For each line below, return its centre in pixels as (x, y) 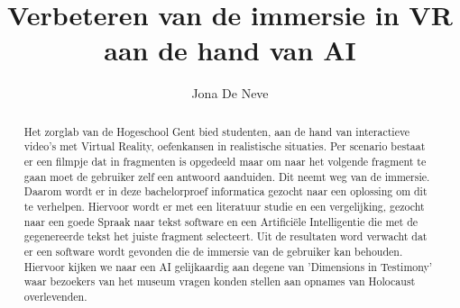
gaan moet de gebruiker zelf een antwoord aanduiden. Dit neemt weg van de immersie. (227, 176)
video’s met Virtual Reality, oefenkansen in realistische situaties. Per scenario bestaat (225, 146)
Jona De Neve (230, 93)
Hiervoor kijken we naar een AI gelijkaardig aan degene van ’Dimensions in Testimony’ (228, 266)
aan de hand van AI (230, 50)
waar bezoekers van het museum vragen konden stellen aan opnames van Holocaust (220, 281)
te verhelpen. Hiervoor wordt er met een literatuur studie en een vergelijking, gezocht (224, 206)
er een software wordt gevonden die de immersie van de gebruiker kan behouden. (213, 251)
